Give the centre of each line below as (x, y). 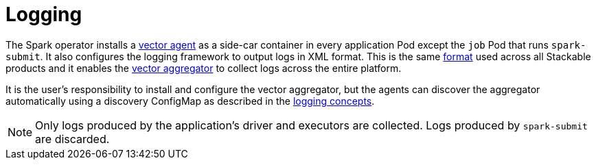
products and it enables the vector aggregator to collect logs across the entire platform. (204, 68)
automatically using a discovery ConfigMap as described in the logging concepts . (190, 101)
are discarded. (72, 139)
